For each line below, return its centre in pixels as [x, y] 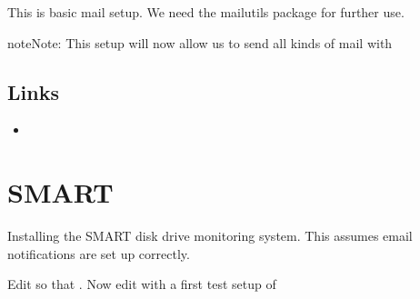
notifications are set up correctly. [99, 253]
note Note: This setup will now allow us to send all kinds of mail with [200, 42]
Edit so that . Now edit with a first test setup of [142, 284]
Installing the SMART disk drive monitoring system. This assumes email [210, 236]
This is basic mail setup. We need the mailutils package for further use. [206, 12]
